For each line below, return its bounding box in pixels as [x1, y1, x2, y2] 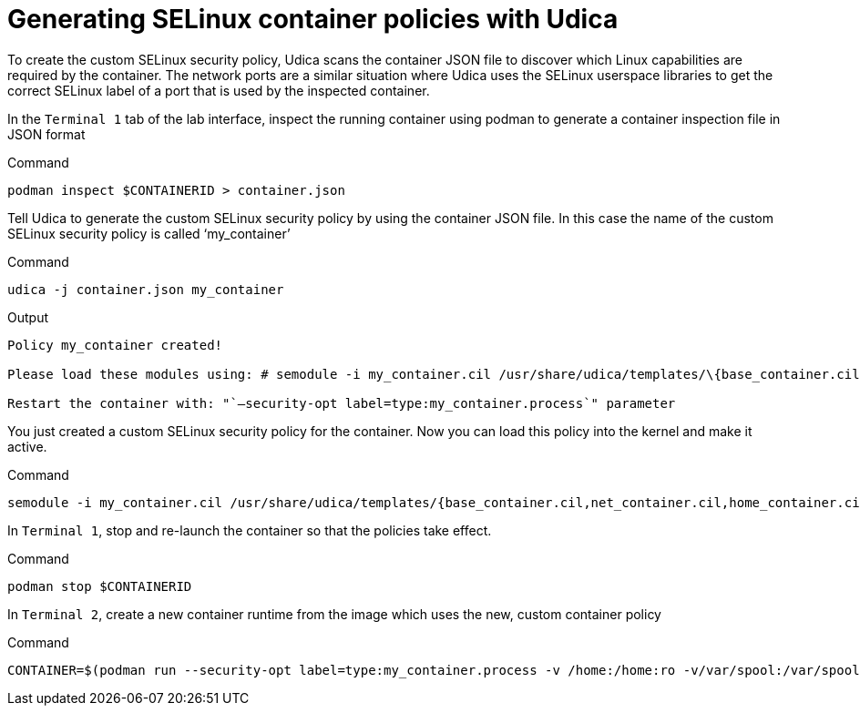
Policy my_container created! [7, 337, 223, 352]
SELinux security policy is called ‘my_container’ [7, 225, 291, 241]
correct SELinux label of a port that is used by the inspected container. [7, 82, 430, 98]
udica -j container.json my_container [7, 281, 284, 297]
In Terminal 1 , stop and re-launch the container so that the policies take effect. [7, 522, 492, 538]
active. [7, 438, 47, 454]
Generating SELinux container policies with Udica [7, 4, 619, 35]
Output [7, 309, 48, 325]
